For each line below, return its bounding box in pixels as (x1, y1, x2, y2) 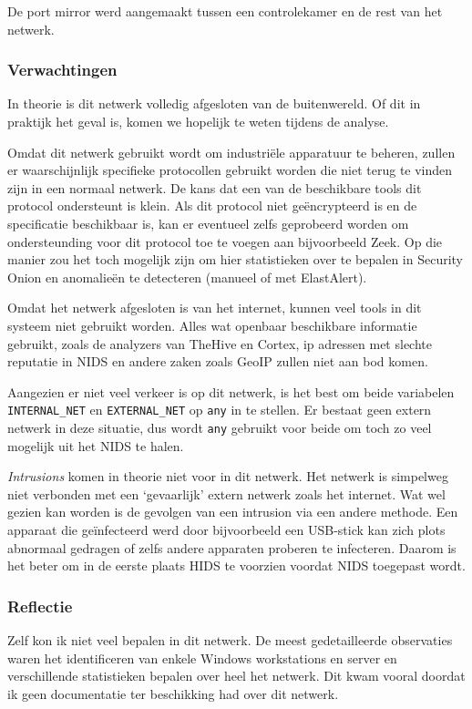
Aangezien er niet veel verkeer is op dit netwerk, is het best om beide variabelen (7, 382, 455, 401)
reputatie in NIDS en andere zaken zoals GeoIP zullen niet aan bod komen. (7, 352, 428, 371)
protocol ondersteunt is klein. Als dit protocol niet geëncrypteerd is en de (7, 196, 417, 215)
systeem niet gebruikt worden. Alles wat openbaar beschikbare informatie (7, 315, 417, 334)
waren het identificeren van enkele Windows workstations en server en (7, 648, 397, 667)
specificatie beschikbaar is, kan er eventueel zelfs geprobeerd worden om (7, 213, 409, 232)
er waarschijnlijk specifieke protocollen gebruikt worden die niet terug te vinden (7, 160, 453, 180)
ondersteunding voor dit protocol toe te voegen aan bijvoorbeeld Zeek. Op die (7, 231, 443, 251)
